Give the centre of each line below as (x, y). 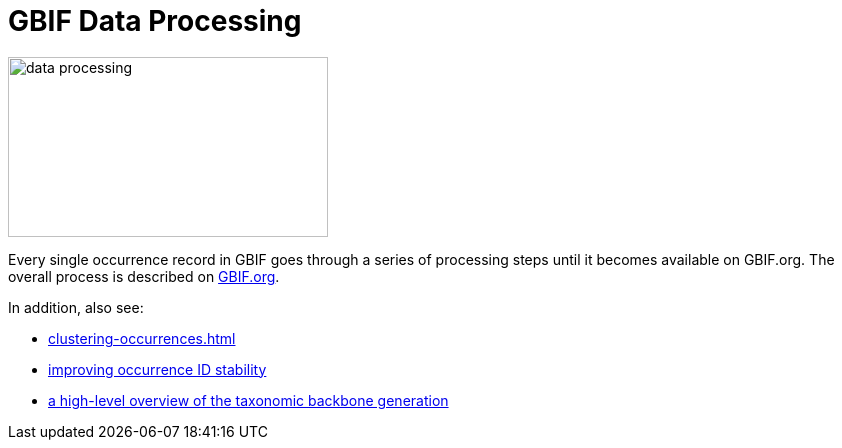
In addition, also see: (76, 307)
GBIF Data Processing (155, 21)
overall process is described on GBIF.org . (144, 276)
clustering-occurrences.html (142, 338)
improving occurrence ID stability (157, 369)
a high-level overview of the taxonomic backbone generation (248, 400)
